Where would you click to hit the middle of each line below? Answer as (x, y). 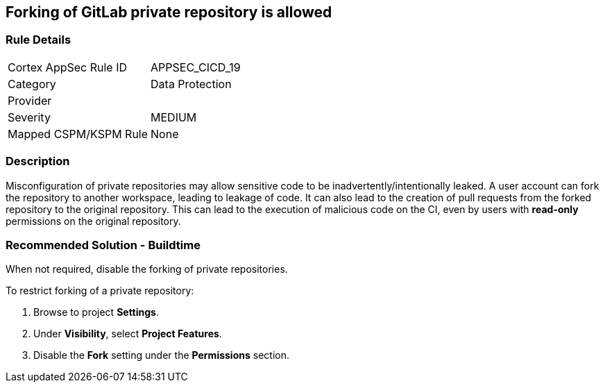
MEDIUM (174, 117)
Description (38, 161)
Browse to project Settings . (96, 312)
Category (32, 84)
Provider (30, 100)
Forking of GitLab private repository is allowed (169, 12)
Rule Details (39, 40)
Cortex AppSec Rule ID (68, 67)
